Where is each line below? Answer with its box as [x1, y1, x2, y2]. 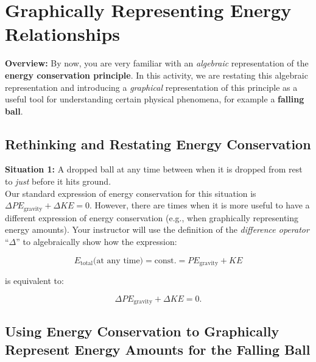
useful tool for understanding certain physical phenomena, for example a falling [5, 93, 304, 105]
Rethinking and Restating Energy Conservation [5, 134, 311, 153]
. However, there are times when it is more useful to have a [90, 199, 310, 211]
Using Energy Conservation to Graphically [5, 322, 279, 341]
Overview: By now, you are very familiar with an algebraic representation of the [5, 57, 309, 69]
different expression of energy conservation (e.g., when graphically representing [5, 211, 299, 224]
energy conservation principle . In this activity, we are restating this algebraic [5, 68, 308, 81]
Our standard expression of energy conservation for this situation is [5, 186, 256, 199]
